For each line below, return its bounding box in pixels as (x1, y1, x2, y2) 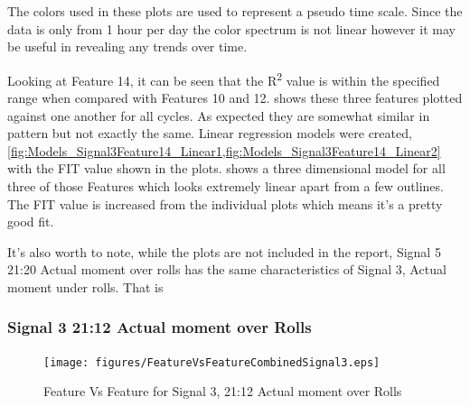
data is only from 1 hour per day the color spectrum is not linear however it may (7, 19, 456, 38)
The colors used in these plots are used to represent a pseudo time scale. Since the (7, 2, 463, 20)
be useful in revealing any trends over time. (7, 37, 248, 56)
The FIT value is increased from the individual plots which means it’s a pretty (7, 194, 443, 213)
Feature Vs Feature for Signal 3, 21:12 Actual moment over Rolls (43, 382, 402, 401)
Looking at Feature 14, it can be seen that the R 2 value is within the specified (7, 68, 440, 89)
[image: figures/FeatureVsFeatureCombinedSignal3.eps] (43, 355, 381, 369)
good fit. (7, 212, 54, 231)
